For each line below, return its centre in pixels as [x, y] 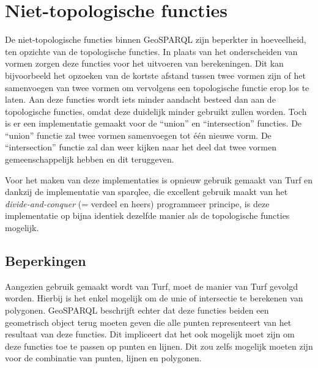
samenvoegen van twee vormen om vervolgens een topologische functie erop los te [157, 87]
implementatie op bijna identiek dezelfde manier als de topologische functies [147, 215]
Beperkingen [46, 261]
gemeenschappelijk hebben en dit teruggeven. [90, 159]
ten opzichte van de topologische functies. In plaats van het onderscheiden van [151, 51]
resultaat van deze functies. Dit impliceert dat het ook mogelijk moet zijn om [150, 334]
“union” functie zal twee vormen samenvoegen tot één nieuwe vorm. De [138, 135]
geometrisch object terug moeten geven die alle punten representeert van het [148, 322]
